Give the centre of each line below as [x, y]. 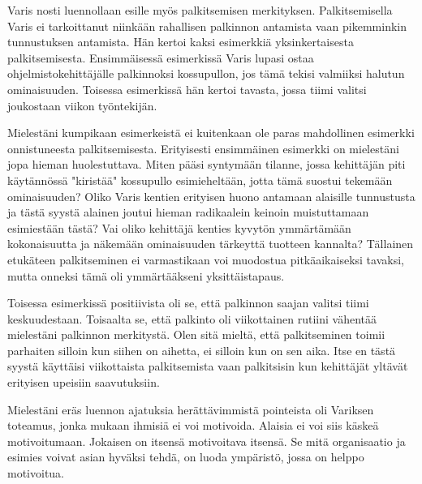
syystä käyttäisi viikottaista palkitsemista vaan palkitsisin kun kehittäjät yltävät [208, 366]
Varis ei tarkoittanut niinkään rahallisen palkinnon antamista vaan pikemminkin [207, 26]
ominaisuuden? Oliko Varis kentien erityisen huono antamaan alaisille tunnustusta [211, 196]
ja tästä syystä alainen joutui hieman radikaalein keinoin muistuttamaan [188, 212]
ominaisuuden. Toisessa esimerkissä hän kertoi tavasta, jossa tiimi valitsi [187, 89]
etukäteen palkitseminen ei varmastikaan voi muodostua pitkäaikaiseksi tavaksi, [206, 259]
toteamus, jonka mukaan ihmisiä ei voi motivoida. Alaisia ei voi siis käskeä [193, 425]
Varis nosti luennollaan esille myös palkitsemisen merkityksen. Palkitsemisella [200, 10]
